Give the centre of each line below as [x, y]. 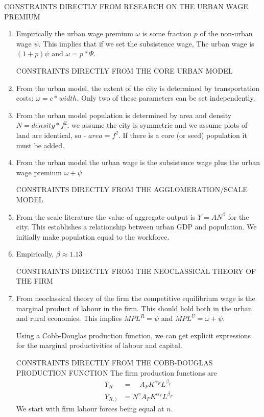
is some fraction [167, 33]
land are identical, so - [51, 135]
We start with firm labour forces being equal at [90, 409]
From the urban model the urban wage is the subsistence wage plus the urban [138, 162]
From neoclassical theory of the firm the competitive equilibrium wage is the [136, 298]
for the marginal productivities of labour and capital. [99, 345]
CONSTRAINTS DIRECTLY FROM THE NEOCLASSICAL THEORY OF [136, 271]
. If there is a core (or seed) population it [183, 135]
